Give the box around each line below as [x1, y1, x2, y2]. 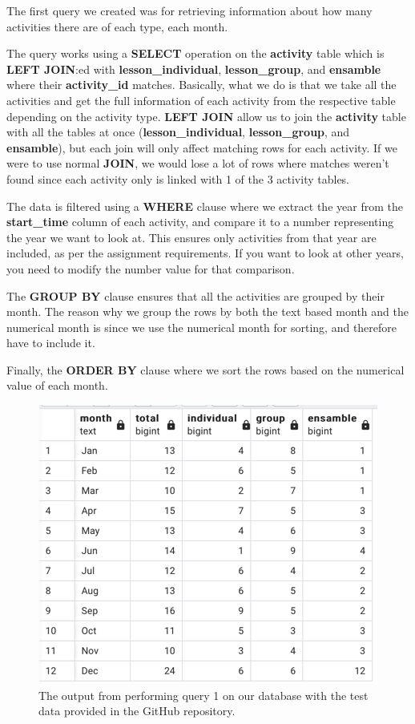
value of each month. [6, 377, 108, 394]
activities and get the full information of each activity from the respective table [6, 91, 396, 108]
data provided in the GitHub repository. [38, 702, 236, 719]
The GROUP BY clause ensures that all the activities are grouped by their [6, 287, 385, 304]
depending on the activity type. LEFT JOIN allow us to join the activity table [6, 107, 406, 124]
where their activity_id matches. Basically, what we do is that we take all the [6, 76, 397, 93]
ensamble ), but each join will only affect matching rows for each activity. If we [6, 139, 397, 156]
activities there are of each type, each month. [6, 18, 228, 34]
